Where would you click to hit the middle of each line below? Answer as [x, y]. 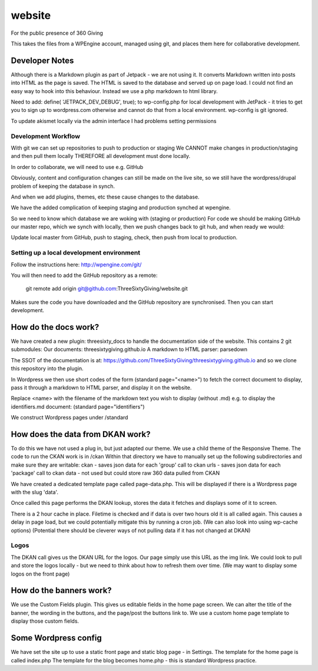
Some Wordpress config [57, 638]
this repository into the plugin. [47, 369]
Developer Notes [42, 60]
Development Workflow [46, 136]
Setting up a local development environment [76, 253]
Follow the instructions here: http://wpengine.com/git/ [76, 265]
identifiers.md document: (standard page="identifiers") [78, 406]
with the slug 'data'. [35, 492]
